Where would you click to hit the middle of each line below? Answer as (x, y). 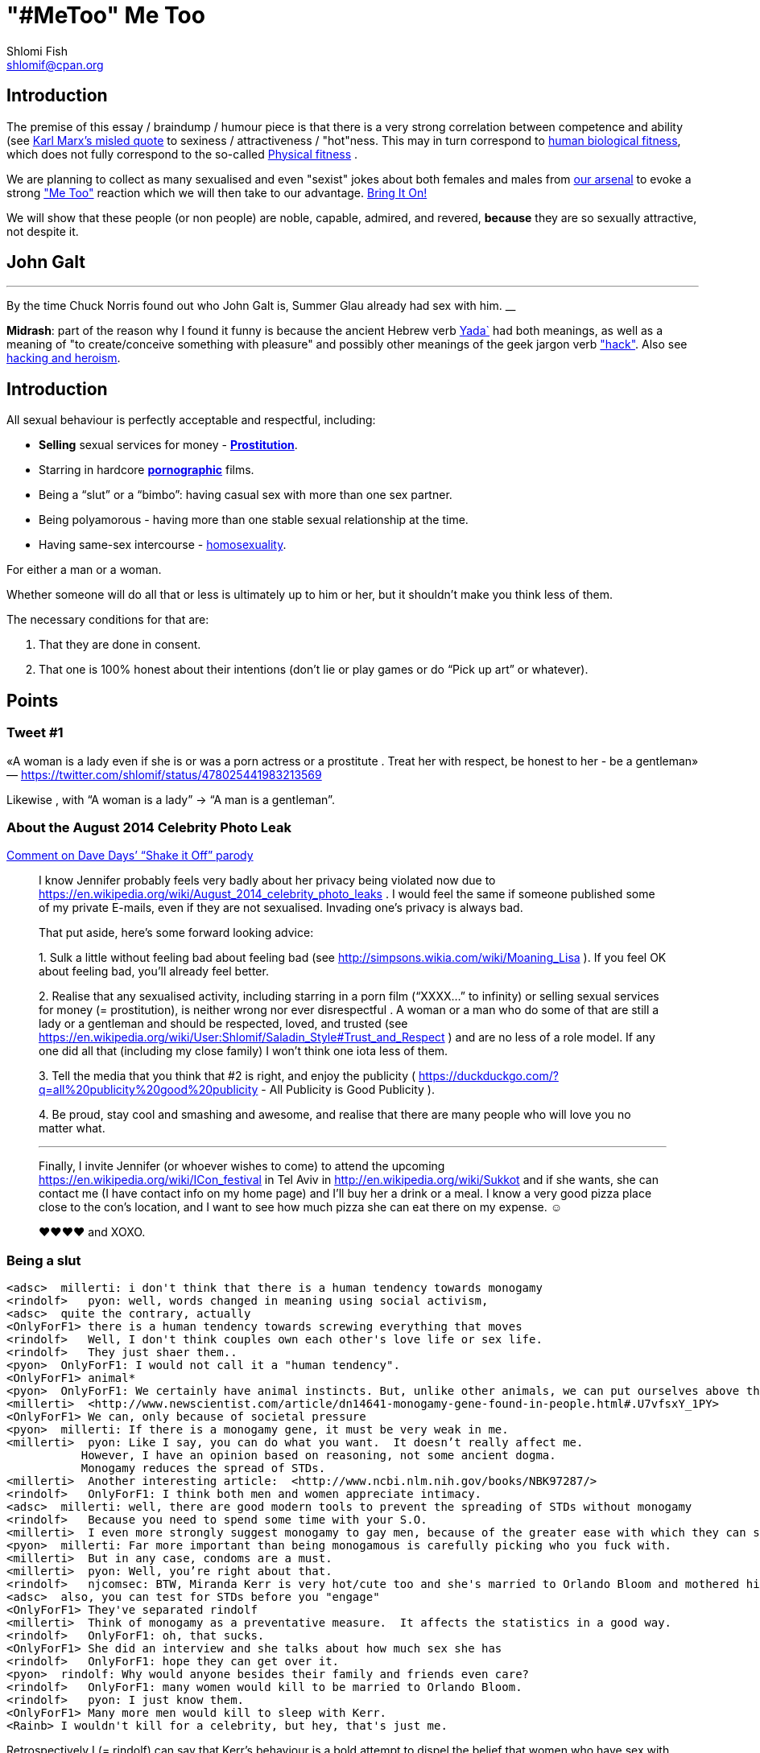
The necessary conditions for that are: (108, 620)
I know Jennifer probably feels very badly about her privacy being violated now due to (267, 881)
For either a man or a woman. (84, 570)
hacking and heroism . (64, 358)
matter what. (72, 1128)
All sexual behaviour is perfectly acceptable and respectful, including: (191, 420)
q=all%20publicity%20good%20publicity (149, 1090)
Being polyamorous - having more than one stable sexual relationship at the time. (254, 520)
